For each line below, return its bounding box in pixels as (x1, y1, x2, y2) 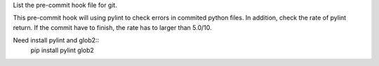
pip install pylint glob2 (30, 46, 95, 54)
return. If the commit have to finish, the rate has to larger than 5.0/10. (13, 23, 212, 31)
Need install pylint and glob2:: (13, 36, 100, 44)
